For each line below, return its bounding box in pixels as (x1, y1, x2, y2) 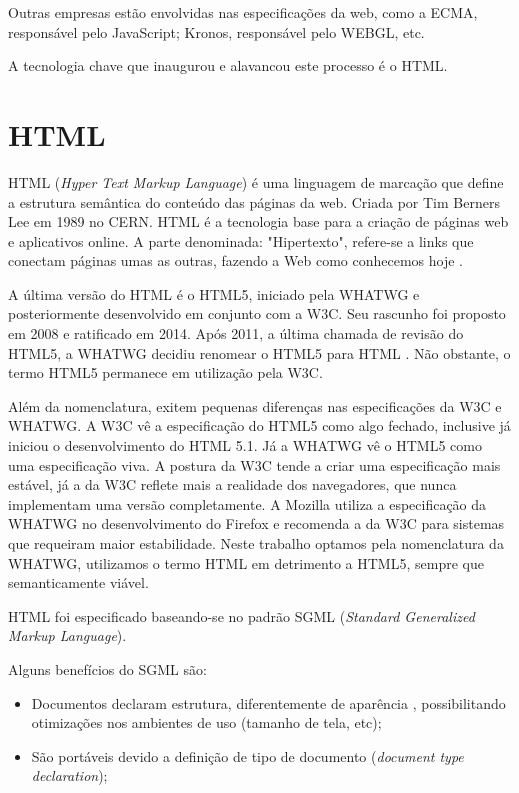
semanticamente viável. (8, 572, 149, 593)
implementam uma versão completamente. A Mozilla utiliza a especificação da (8, 493, 487, 514)
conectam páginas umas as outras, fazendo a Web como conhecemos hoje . (8, 250, 463, 271)
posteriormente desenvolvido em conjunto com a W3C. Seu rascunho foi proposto (8, 303, 506, 324)
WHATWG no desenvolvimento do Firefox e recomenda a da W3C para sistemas (8, 513, 505, 534)
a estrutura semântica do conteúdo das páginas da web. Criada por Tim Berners (8, 191, 500, 212)
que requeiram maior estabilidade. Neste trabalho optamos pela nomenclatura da (8, 533, 504, 553)
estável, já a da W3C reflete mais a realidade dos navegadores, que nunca (8, 474, 457, 495)
